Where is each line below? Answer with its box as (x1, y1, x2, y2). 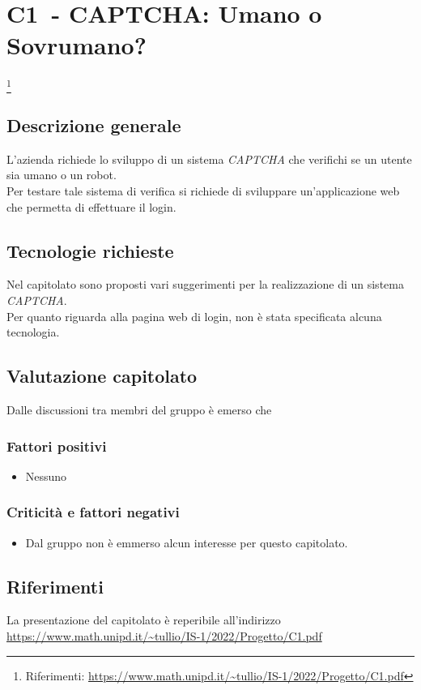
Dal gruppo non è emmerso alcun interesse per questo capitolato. (25, 534, 348, 551)
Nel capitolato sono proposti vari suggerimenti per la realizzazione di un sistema (6, 276, 404, 293)
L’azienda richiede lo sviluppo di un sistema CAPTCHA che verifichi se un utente (6, 150, 412, 167)
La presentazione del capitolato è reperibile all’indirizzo (6, 611, 281, 628)
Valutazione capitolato (6, 363, 198, 388)
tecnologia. (6, 324, 60, 341)
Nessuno (25, 467, 67, 484)
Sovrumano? (6, 28, 147, 62)
